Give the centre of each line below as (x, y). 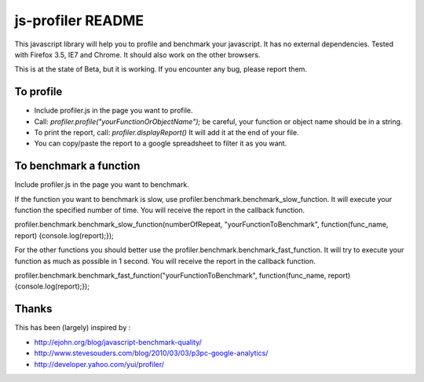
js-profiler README (79, 20)
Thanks (33, 309)
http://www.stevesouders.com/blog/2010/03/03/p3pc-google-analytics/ (151, 353)
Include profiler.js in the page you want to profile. (113, 111)
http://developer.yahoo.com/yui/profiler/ (99, 364)
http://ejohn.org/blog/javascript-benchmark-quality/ (118, 342)
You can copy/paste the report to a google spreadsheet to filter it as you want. (161, 143)
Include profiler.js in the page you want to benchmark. (102, 185)
